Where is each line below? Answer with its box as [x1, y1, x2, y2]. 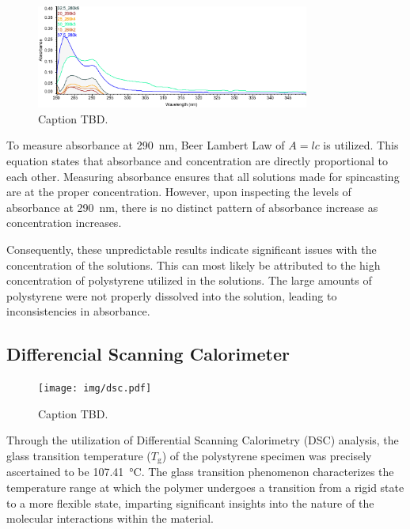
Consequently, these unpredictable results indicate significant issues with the [6, 240, 377, 257]
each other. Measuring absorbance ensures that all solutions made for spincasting [6, 168, 400, 184]
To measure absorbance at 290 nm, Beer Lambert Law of [6, 137, 285, 153]
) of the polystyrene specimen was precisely [161, 447, 372, 463]
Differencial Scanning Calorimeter [6, 342, 290, 366]
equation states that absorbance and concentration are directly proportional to [6, 152, 388, 168]
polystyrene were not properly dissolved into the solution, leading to [6, 287, 337, 304]
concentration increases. [6, 214, 122, 231]
